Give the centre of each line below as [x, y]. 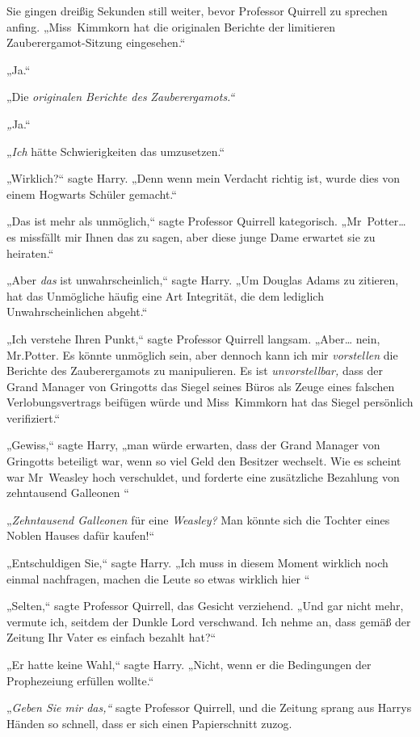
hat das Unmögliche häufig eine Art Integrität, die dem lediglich [165, 295]
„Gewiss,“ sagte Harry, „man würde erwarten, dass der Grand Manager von [193, 445]
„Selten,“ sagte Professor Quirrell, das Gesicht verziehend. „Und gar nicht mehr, [205, 606]
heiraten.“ [30, 253]
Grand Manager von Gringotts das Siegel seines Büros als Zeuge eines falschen [201, 386]
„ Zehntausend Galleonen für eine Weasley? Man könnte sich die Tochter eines [198, 519]
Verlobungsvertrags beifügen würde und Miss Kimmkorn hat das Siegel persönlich [210, 402]
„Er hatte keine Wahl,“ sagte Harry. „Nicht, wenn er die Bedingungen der [189, 664]
